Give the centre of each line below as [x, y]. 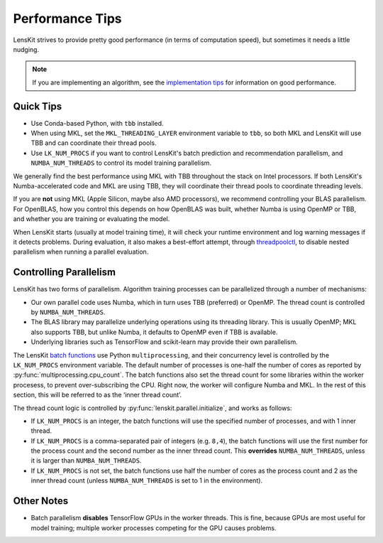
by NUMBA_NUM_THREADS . [68, 312]
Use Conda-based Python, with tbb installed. [97, 123]
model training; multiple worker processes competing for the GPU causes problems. [154, 528]
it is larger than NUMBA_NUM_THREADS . [86, 461]
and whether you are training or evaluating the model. [91, 219]
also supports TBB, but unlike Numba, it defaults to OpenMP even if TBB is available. [154, 332]
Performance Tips [67, 18]
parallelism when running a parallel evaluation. [81, 252]
